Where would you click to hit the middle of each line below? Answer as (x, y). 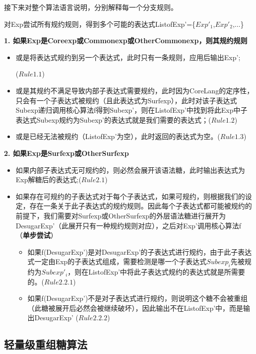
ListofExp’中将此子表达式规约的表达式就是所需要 (167, 272)
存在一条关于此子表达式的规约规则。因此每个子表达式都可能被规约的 (141, 206)
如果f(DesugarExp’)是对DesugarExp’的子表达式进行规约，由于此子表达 (140, 251)
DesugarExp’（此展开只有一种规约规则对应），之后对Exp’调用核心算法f (128, 225)
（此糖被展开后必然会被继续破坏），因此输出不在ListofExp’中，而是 (135, 308)
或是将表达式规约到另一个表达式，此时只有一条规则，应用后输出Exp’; (128, 57)
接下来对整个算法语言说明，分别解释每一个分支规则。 (91, 7)
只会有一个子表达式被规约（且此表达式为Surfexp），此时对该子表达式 (126, 100)
